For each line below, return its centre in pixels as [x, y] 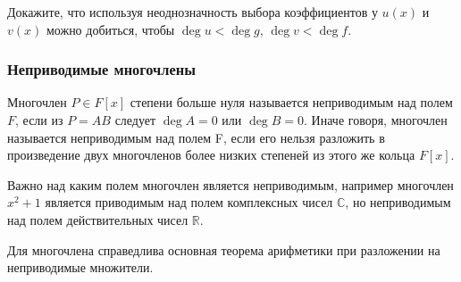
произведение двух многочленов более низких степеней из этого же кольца [211, 155]
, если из [39, 120]
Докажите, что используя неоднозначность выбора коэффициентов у [193, 12]
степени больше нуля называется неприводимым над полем [291, 102]
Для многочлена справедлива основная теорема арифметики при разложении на [224, 249]
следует [135, 120]
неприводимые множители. [80, 267]
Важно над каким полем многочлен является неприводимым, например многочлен [230, 184]
